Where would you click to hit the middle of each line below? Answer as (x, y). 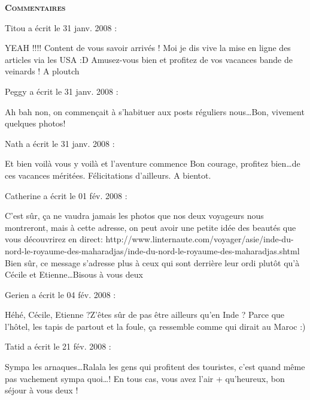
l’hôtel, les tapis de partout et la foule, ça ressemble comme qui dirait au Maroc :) (155, 326)
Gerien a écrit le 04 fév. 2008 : (60, 294)
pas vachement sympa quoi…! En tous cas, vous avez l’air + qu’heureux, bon (145, 378)
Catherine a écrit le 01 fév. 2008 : (66, 195)
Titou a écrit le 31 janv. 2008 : (61, 27)
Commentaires (35, 7)
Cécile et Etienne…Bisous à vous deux (74, 274)
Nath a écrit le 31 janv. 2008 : (60, 143)
